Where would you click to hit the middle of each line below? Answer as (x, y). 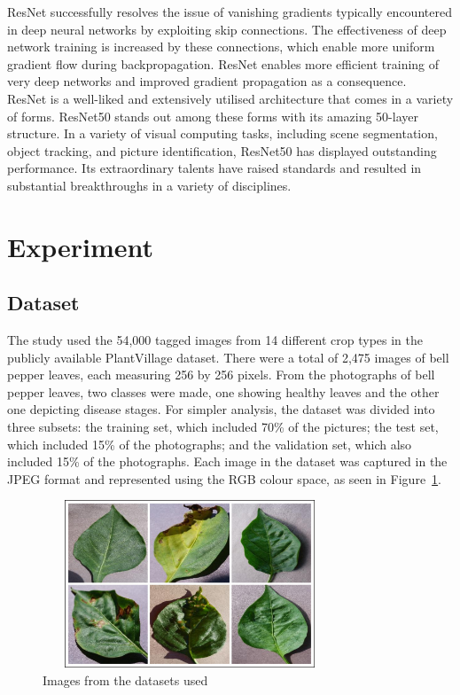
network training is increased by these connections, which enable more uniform (221, 47)
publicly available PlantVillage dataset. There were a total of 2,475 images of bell (228, 357)
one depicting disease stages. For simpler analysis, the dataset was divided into (221, 409)
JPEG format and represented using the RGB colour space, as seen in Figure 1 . (224, 478)
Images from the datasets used (125, 680)
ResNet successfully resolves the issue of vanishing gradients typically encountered (230, 12)
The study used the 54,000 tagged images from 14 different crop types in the (215, 340)
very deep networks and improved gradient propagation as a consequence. (207, 81)
